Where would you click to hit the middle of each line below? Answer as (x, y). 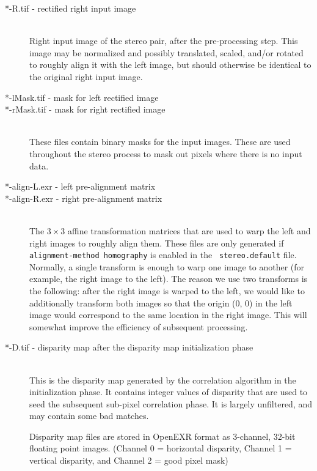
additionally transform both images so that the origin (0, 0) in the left (161, 302)
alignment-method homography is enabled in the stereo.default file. (163, 255)
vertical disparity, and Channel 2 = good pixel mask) (129, 460)
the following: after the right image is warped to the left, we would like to (167, 290)
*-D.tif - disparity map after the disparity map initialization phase (129, 347)
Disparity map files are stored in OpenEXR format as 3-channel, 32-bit (162, 436)
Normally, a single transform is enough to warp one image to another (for (167, 266)
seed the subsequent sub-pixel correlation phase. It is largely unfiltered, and (171, 403)
